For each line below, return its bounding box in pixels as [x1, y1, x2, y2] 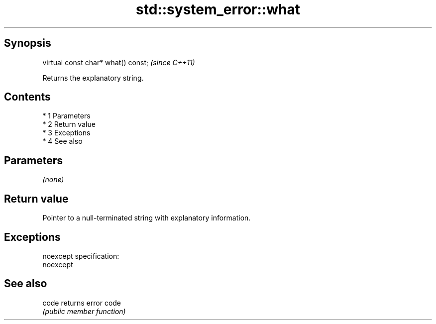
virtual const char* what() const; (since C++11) [42, 58, 195, 67]
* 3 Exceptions [42, 128, 91, 137]
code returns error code [42, 298, 121, 307]
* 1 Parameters [42, 111, 91, 120]
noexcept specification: [42, 251, 119, 260]
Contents [4, 91, 51, 104]
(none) [42, 175, 64, 184]
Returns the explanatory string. [42, 73, 144, 82]
